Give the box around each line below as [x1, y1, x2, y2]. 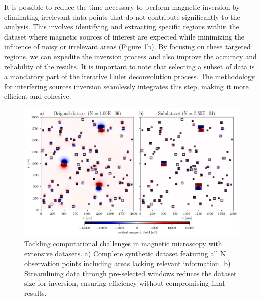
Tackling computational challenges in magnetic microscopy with [24, 238, 222, 249]
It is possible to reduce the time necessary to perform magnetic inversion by [4, 2, 240, 12]
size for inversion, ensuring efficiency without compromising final [24, 278, 225, 288]
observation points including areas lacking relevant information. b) [24, 258, 231, 269]
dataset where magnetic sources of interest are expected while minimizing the [4, 31, 245, 42]
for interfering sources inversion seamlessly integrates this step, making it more [4, 81, 249, 91]
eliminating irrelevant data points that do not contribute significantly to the [4, 11, 240, 22]
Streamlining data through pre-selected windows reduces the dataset [24, 268, 237, 278]
